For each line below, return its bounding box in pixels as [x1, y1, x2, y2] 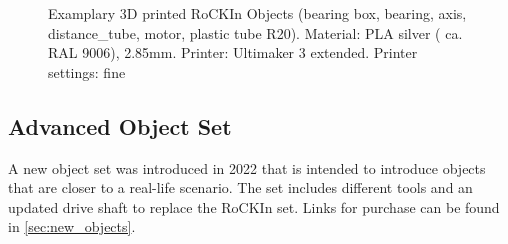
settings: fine [48, 61, 126, 82]
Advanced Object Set [8, 110, 232, 141]
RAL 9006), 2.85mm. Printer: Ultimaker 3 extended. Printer [48, 42, 418, 63]
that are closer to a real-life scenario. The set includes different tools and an [8, 177, 473, 198]
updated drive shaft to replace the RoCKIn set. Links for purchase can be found [8, 196, 500, 217]
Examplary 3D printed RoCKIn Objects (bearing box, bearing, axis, [48, 3, 467, 23]
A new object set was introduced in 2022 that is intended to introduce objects [8, 157, 486, 178]
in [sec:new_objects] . [8, 216, 136, 237]
